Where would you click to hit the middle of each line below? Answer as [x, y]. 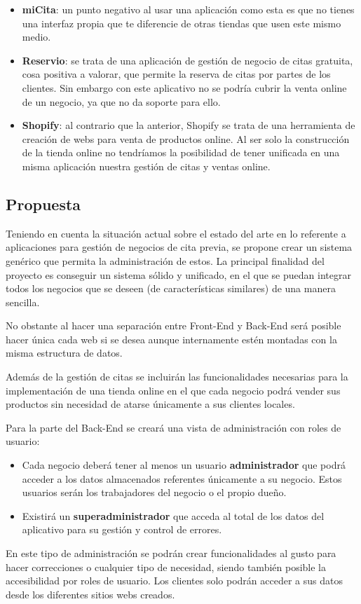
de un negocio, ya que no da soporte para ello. [121, 101]
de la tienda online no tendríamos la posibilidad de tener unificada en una [181, 152]
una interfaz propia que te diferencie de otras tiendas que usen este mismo [182, 23]
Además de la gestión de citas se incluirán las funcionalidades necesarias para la [177, 377]
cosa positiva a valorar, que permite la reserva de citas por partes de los [176, 74]
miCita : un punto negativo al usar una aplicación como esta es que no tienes [188, 9]
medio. [36, 37]
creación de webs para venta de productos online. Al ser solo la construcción [186, 138]
